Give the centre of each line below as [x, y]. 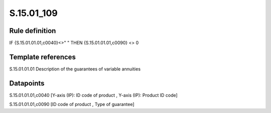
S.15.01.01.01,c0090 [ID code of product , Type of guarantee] [72, 104]
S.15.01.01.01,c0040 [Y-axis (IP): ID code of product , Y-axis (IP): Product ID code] [93, 95]
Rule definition [33, 31]
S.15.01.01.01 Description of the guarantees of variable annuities [75, 69]
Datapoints [27, 83]
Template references [43, 57]
